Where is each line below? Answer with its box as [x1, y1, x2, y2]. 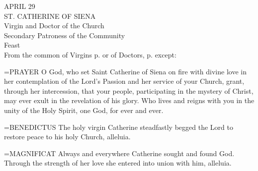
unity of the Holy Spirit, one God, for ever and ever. [4, 105, 164, 115]
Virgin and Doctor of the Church [4, 20, 104, 31]
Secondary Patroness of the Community [4, 30, 125, 40]
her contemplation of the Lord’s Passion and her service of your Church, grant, [4, 76, 245, 86]
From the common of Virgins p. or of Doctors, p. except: [4, 49, 176, 59]
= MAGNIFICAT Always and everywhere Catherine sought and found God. [4, 148, 235, 158]
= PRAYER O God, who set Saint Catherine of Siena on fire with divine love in [4, 66, 247, 76]
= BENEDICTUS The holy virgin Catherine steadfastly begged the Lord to [4, 121, 233, 132]
